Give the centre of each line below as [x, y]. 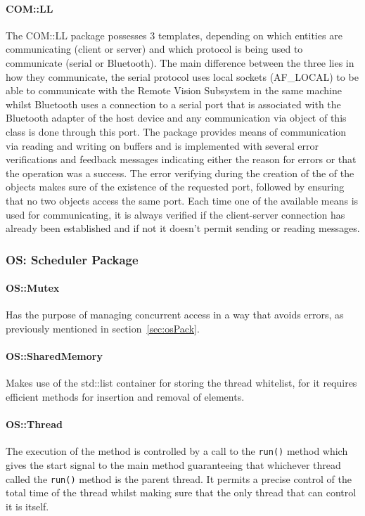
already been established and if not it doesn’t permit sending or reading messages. [183, 228]
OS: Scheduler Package [72, 259]
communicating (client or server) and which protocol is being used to [154, 49]
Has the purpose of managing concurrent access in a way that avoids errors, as [175, 315]
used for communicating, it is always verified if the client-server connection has [175, 214]
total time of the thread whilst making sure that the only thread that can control [181, 492]
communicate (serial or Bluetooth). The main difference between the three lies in [180, 62]
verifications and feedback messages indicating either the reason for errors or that [181, 159]
